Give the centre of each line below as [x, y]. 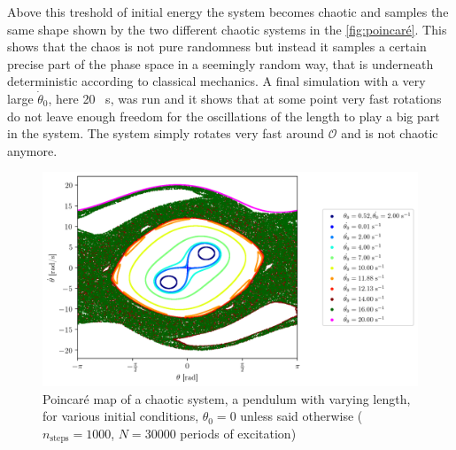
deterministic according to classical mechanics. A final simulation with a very [216, 81]
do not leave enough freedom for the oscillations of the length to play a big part [224, 116]
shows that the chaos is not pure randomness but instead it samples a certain [217, 47]
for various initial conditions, [121, 416]
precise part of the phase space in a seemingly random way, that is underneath [220, 63]
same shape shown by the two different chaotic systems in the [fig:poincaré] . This [227, 29]
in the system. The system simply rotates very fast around [166, 133]
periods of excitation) [238, 433]
